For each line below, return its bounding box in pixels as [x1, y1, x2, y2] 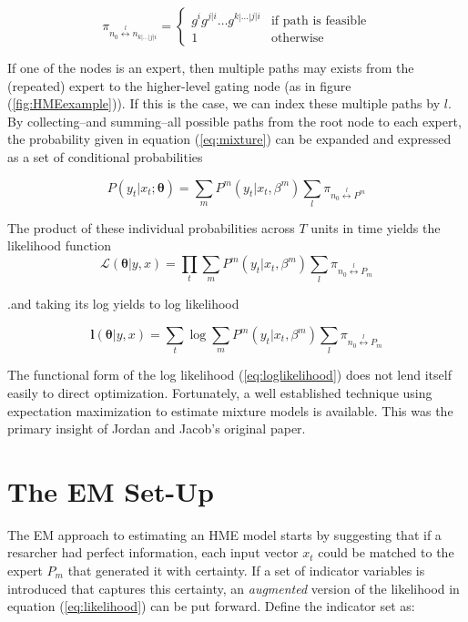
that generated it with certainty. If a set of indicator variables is [67, 561, 425, 580]
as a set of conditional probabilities [7, 147, 203, 166]
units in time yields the [310, 218, 441, 237]
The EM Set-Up [7, 472, 214, 509]
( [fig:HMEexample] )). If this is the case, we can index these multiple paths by [7, 94, 441, 113]
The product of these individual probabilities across [7, 218, 295, 237]
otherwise [270, 31, 324, 45]
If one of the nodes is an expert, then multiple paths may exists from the [7, 58, 414, 76]
